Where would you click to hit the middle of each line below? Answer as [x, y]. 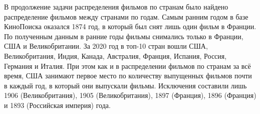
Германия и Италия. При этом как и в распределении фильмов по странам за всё [127, 66]
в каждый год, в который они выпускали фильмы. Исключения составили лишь [125, 85]
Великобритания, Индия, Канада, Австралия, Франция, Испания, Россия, [115, 55]
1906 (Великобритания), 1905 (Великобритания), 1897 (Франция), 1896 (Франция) [130, 95]
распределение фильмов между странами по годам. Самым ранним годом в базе [126, 16]
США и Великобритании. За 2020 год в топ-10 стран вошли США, [106, 46]
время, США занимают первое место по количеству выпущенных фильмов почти [128, 76]
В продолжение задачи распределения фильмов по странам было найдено [116, 7]
